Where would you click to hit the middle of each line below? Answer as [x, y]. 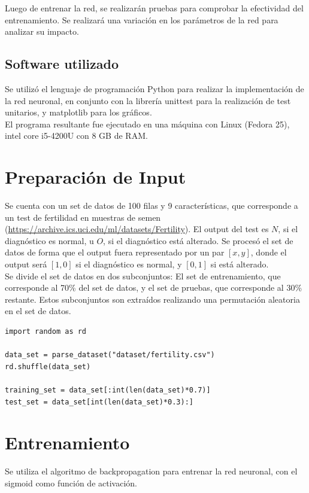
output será [26, 264]
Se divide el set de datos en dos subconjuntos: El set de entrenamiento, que [143, 276]
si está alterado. [240, 264]
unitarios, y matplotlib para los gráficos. [78, 112]
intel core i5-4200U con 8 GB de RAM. [76, 136]
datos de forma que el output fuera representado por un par [115, 252]
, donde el [269, 252]
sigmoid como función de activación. [71, 483]
